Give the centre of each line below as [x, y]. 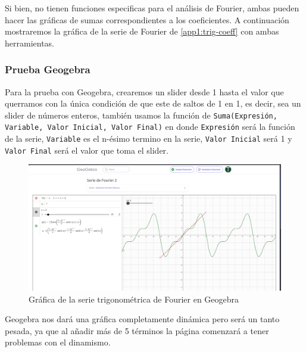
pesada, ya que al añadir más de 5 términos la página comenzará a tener [137, 330]
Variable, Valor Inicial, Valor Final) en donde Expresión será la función [150, 127]
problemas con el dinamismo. [58, 342]
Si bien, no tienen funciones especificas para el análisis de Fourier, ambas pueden [152, 8]
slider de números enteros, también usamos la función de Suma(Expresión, [141, 115]
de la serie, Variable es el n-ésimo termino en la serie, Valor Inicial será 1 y [149, 138]
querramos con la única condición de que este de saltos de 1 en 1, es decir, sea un [153, 103]
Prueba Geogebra [48, 69]
